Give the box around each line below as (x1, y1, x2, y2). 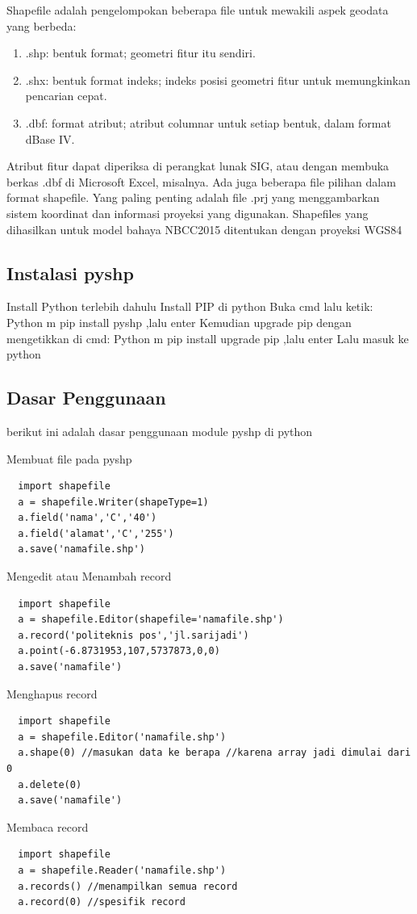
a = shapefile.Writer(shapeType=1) (18, 496, 209, 508)
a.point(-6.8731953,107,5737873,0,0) (18, 645, 220, 657)
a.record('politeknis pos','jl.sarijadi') (18, 629, 249, 641)
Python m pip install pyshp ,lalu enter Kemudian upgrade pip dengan (6, 313, 352, 330)
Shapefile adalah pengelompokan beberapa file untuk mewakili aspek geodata (6, 2, 389, 18)
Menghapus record (6, 685, 98, 702)
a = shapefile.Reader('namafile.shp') (18, 864, 227, 876)
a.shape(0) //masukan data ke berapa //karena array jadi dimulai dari (18, 747, 411, 759)
